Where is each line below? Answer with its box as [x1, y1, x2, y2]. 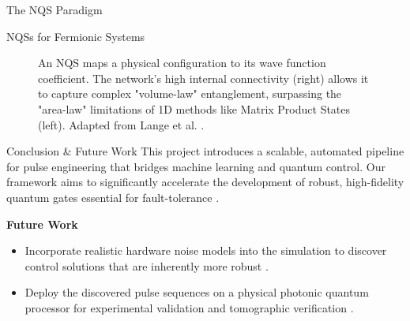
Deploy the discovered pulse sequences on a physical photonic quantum [24, 284, 369, 300]
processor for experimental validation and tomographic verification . [24, 299, 354, 315]
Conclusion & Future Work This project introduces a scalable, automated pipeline [6, 143, 404, 159]
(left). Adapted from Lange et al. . [38, 116, 205, 133]
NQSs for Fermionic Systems [6, 28, 145, 44]
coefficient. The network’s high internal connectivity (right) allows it [38, 69, 369, 86]
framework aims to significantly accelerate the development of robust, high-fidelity [6, 174, 404, 190]
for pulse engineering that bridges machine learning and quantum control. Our [6, 158, 386, 174]
